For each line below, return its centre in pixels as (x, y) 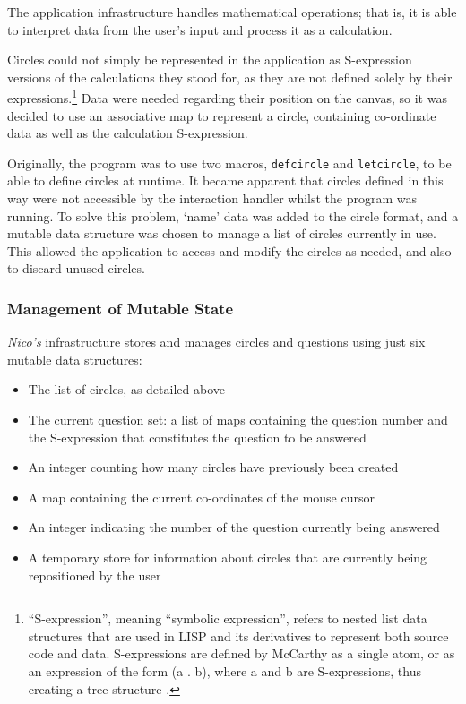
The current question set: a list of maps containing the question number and (238, 420)
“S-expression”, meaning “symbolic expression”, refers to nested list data (228, 618)
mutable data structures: (75, 359)
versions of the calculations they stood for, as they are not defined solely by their (230, 77)
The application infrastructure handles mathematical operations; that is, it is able (232, 12)
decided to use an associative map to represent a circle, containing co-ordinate (222, 115)
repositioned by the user (95, 575)
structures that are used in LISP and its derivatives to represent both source (238, 635)
